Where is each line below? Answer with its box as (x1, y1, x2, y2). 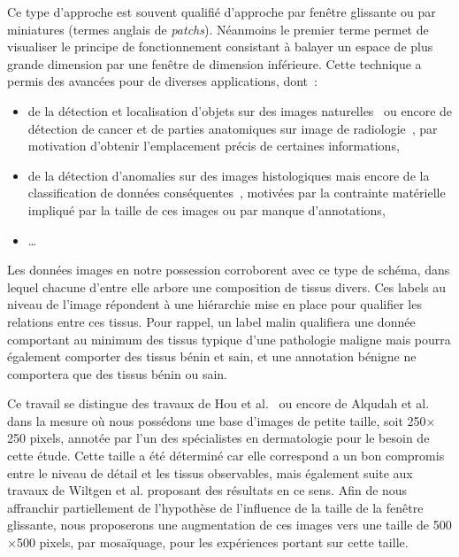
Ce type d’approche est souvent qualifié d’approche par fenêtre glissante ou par (7, 3, 436, 20)
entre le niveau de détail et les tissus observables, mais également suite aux (7, 463, 413, 482)
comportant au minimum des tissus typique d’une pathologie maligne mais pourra (7, 329, 451, 348)
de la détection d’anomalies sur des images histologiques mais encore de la (27, 166, 430, 184)
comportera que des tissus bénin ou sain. (7, 364, 227, 383)
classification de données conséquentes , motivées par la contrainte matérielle (27, 183, 446, 202)
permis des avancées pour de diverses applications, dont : (7, 72, 317, 90)
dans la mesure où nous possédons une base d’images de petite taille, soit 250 (7, 411, 426, 429)
